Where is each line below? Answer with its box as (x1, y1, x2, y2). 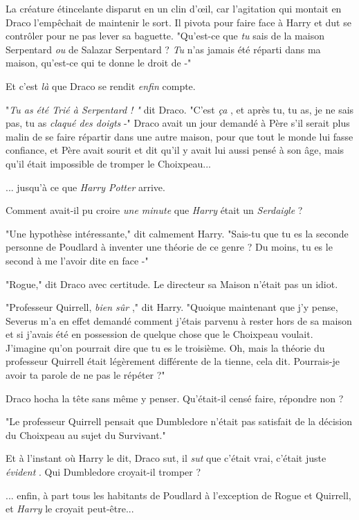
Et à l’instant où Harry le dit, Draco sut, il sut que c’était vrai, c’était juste (6, 451, 326, 465)
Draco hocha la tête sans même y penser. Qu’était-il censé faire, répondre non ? (6, 391, 344, 405)
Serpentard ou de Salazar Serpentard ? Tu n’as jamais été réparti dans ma (6, 42, 321, 56)
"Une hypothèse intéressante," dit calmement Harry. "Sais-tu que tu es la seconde (6, 226, 349, 240)
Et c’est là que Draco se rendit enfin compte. (6, 78, 196, 93)
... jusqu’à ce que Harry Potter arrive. (6, 179, 165, 194)
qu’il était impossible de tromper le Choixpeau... (6, 156, 211, 170)
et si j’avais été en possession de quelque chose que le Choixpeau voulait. (6, 327, 313, 341)
